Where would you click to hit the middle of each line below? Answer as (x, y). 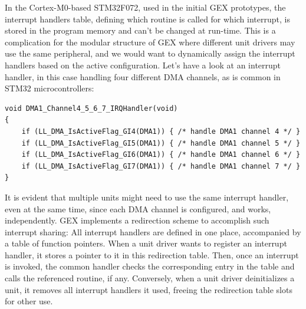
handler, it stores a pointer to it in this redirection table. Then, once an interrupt (152, 254)
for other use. (29, 301)
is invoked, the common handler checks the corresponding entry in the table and (150, 266)
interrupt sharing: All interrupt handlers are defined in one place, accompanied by (153, 231)
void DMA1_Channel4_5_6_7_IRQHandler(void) (91, 108)
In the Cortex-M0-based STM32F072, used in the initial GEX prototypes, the (145, 7)
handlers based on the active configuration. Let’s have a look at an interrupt (143, 65)
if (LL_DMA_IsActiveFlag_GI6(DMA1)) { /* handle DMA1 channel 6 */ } (161, 155)
